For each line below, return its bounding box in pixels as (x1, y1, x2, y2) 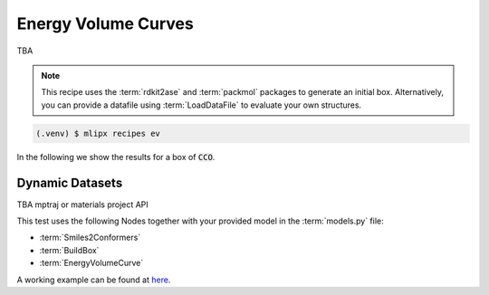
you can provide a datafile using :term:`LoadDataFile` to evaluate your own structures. (41, 100, 362, 110)
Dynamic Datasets (16, 175, 123, 190)
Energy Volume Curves (16, 14, 194, 33)
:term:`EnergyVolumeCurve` (39, 258, 144, 269)
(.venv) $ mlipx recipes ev (35, 128, 160, 138)
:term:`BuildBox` (39, 244, 100, 255)
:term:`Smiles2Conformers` (39, 232, 141, 243)
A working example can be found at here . (16, 274, 171, 285)
